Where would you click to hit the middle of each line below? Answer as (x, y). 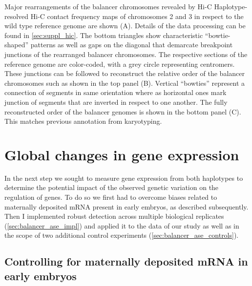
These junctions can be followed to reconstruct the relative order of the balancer (125, 73)
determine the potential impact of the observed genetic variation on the (112, 187)
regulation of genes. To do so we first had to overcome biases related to (111, 197)
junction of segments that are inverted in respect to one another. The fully (116, 102)
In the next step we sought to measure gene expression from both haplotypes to (124, 178)
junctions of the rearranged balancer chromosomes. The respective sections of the (126, 54)
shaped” (17, 45)
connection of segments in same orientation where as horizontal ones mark (115, 92)
